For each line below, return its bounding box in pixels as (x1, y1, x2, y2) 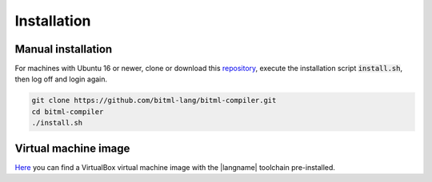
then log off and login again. (14, 74, 108, 84)
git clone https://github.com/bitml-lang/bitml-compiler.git (31, 96, 277, 105)
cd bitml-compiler (31, 107, 104, 116)
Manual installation (14, 42, 113, 56)
